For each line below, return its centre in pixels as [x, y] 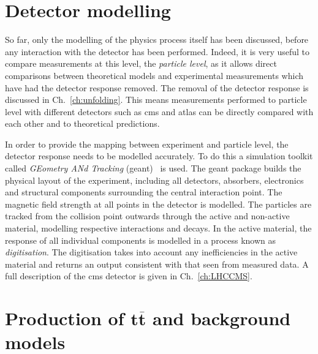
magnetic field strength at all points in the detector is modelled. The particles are [158, 204]
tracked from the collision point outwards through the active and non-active [147, 216]
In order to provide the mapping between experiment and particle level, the [147, 144]
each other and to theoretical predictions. [82, 123]
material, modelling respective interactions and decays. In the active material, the [158, 228]
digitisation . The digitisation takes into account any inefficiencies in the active [151, 252]
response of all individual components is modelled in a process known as [141, 240]
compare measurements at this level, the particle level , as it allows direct [141, 63]
